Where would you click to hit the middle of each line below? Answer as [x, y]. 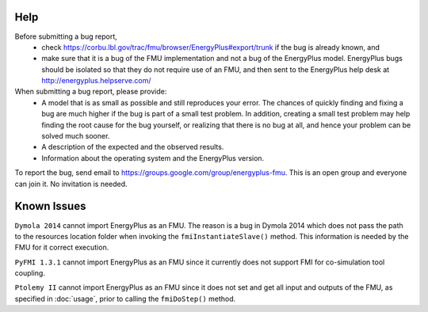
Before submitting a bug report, [66, 36]
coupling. [30, 273]
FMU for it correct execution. [62, 247]
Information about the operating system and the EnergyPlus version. [153, 158]
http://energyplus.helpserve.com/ [96, 81]
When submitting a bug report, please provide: [91, 92]
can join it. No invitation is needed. [71, 184]
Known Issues [50, 206]
